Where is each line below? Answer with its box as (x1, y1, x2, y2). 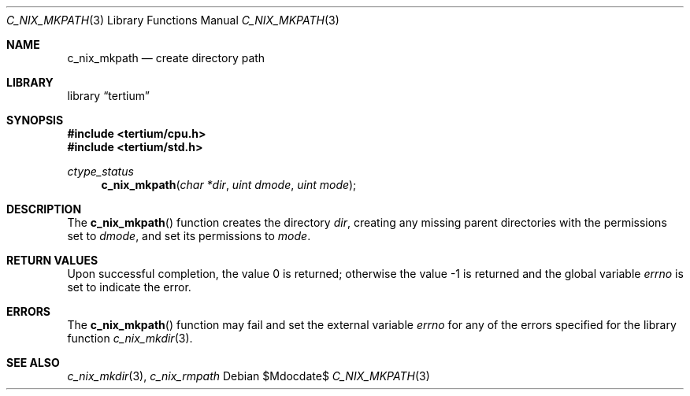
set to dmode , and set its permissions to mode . (67, 229, 311, 242)
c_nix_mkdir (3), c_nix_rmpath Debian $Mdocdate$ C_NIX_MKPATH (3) (67, 369, 430, 383)
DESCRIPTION (6, 202, 82, 216)
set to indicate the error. (67, 280, 191, 294)
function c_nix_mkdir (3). (67, 331, 193, 345)
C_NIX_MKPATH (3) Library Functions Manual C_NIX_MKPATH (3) (6, 13, 339, 27)
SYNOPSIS (6, 113, 64, 127)
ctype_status (67, 165, 134, 178)
